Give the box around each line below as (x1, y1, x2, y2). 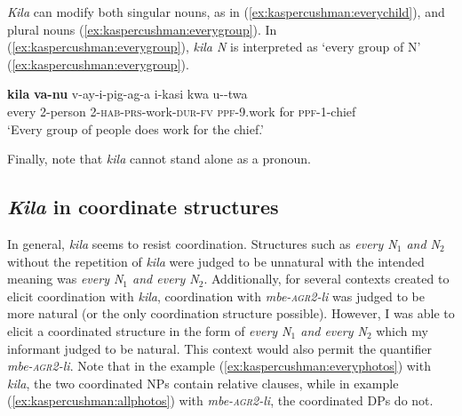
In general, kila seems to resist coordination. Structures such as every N (7, 234, 397, 252)
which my (376, 321, 428, 340)
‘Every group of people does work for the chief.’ (7, 119, 265, 138)
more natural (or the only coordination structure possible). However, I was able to (7, 304, 455, 323)
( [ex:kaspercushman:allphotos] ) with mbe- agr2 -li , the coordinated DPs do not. (7, 391, 434, 410)
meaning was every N (7, 269, 123, 288)
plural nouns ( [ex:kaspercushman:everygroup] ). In (7, 20, 277, 38)
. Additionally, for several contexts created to (203, 269, 450, 288)
